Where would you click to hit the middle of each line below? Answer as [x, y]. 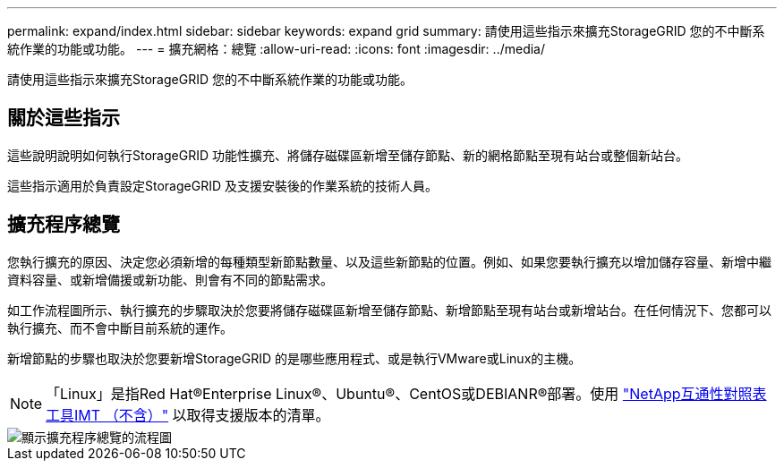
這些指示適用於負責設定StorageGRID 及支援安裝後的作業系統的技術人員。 [222, 185]
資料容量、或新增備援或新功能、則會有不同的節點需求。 [170, 279]
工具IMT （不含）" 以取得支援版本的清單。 [188, 415]
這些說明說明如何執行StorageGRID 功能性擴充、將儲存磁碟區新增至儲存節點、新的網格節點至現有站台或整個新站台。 [348, 155]
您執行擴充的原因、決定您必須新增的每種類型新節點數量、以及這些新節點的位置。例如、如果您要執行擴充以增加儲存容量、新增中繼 [389, 261]
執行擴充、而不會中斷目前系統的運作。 [120, 328]
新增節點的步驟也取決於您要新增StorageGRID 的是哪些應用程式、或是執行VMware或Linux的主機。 [294, 358]
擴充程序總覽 [64, 225]
